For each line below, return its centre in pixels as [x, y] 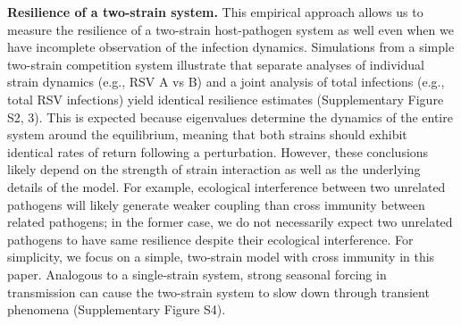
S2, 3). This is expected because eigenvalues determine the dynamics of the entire [230, 117]
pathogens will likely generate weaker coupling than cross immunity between [216, 204]
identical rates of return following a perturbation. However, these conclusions [218, 151]
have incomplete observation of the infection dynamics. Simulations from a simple [231, 47]
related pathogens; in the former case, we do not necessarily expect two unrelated [230, 222]
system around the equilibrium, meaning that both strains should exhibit [207, 134]
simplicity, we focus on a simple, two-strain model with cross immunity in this [221, 257]
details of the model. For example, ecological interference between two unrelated [226, 186]
